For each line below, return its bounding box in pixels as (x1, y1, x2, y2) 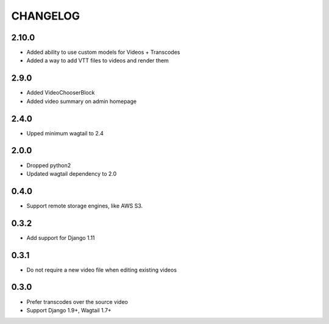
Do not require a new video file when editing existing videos (26, 266, 177, 273)
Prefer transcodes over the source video (26, 298, 128, 305)
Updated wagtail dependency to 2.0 (26, 170, 117, 177)
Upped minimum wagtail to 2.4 (26, 129, 104, 137)
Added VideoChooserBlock (26, 89, 95, 96)
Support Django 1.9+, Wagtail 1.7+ (26, 306, 112, 314)
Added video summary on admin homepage (26, 98, 137, 105)
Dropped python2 (26, 162, 71, 169)
